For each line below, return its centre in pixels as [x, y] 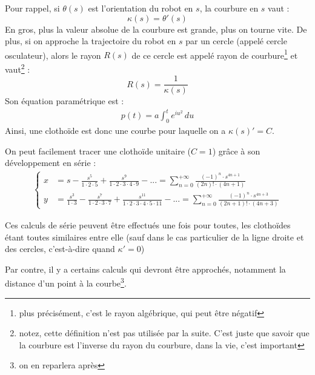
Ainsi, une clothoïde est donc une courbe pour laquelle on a [115, 131]
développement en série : [51, 163]
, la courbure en [229, 8]
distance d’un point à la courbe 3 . [66, 282]
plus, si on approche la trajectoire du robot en [91, 41]
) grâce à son [236, 151]
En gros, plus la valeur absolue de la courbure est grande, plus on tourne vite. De [156, 29]
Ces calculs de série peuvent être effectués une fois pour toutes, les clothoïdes [148, 225]
